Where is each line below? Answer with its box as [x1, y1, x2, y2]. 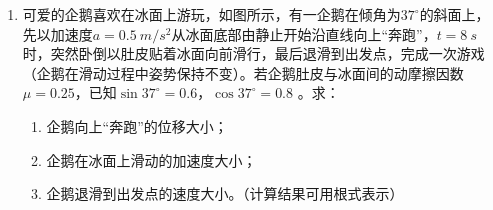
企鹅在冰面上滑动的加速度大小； [46, 149, 257, 170]
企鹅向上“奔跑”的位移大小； [46, 115, 228, 136]
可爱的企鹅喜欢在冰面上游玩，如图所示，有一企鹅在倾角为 [22, 4, 401, 24]
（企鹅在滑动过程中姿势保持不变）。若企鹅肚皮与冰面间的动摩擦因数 [22, 62, 464, 83]
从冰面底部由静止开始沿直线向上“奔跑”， [171, 23, 437, 44]
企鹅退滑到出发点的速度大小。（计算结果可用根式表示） [46, 183, 404, 204]
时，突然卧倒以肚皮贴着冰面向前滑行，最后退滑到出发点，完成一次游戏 [22, 43, 485, 64]
